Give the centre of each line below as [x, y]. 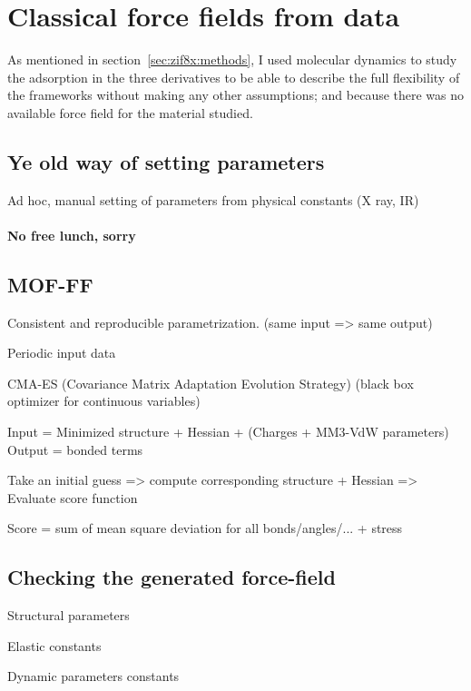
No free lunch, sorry [72, 235]
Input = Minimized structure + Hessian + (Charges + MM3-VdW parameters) [228, 432]
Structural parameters [69, 615]
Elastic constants [54, 645]
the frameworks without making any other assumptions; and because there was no [236, 95]
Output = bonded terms [75, 449]
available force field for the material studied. [130, 112]
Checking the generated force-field [172, 577]
